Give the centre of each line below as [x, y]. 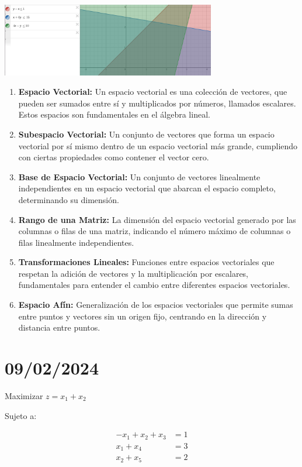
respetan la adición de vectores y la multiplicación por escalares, [133, 273]
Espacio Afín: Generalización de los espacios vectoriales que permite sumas [156, 305]
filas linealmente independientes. [76, 242]
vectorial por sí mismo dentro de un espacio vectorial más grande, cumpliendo [158, 145]
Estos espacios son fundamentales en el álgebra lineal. [114, 114]
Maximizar [24, 395]
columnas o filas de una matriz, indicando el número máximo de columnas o [155, 231]
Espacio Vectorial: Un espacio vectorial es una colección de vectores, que [153, 92]
